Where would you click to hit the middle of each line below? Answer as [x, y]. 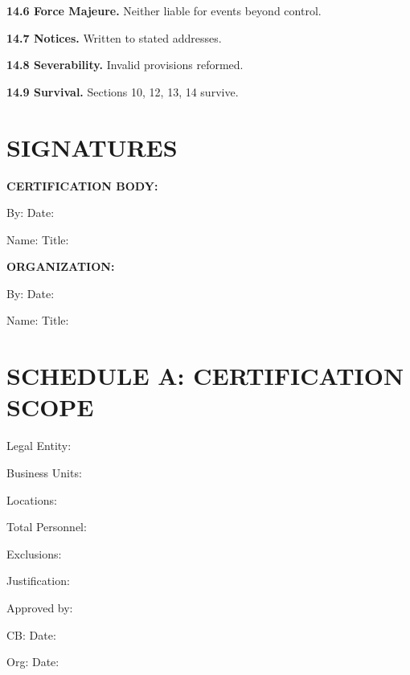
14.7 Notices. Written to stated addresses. [114, 37]
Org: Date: [33, 662]
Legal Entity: [39, 446]
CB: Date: [31, 634]
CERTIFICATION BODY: [82, 185]
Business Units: [44, 472]
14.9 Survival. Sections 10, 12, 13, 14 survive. [123, 91]
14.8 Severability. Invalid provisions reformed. [125, 65]
